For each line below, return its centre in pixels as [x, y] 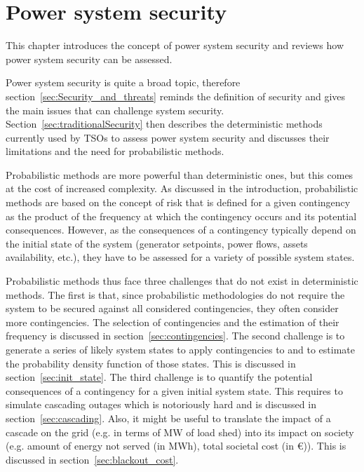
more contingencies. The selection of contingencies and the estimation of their [173, 322]
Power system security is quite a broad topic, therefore [123, 82]
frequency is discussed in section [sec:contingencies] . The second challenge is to [175, 336]
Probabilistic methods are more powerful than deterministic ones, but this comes [180, 174]
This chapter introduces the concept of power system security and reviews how [175, 45]
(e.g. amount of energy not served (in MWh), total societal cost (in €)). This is [176, 446]
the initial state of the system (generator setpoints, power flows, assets [157, 243]
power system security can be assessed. [89, 59]
